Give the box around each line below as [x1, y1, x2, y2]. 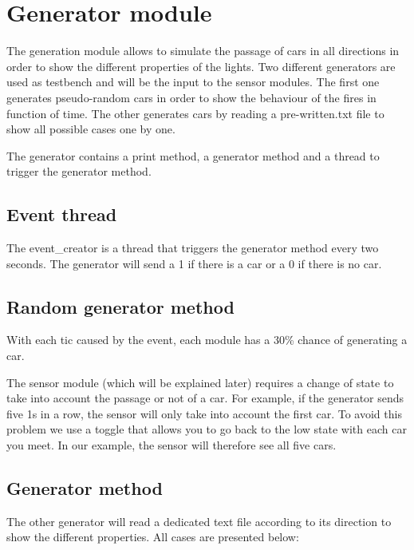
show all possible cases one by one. [6, 121, 175, 137]
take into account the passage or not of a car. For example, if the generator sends [6, 390, 404, 406]
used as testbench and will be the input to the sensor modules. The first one [6, 73, 380, 90]
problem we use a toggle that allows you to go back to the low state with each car [6, 421, 407, 437]
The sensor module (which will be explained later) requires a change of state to [6, 374, 394, 390]
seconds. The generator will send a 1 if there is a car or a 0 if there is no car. [6, 255, 382, 271]
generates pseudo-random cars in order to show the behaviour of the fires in [6, 89, 377, 105]
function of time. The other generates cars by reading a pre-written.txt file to [6, 105, 384, 121]
